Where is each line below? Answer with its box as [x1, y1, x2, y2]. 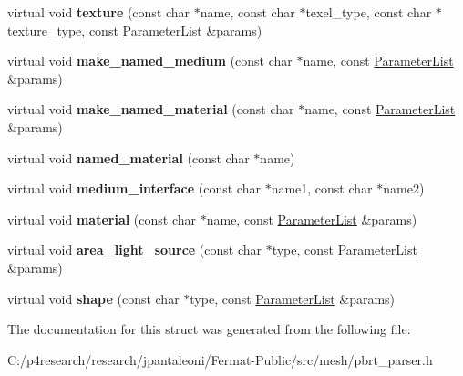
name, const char [200, 3, 295, 21]
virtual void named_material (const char [7, 148, 250, 167]
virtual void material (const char [7, 209, 197, 228]
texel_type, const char [305, 3, 432, 21]
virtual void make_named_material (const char [7, 99, 294, 119]
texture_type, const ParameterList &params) [7, 20, 262, 39]
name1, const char [271, 179, 373, 198]
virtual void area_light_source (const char [7, 240, 262, 259]
